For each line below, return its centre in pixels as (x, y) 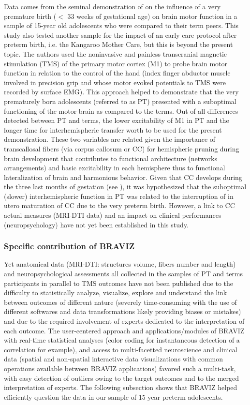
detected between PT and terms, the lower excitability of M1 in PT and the (117, 120)
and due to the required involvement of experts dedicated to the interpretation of (124, 321)
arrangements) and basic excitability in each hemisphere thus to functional (115, 168)
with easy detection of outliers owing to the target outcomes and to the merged (122, 378)
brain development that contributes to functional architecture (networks (110, 158)
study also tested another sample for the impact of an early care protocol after (120, 35)
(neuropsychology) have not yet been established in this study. (96, 224)
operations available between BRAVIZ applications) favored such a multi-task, (120, 368)
